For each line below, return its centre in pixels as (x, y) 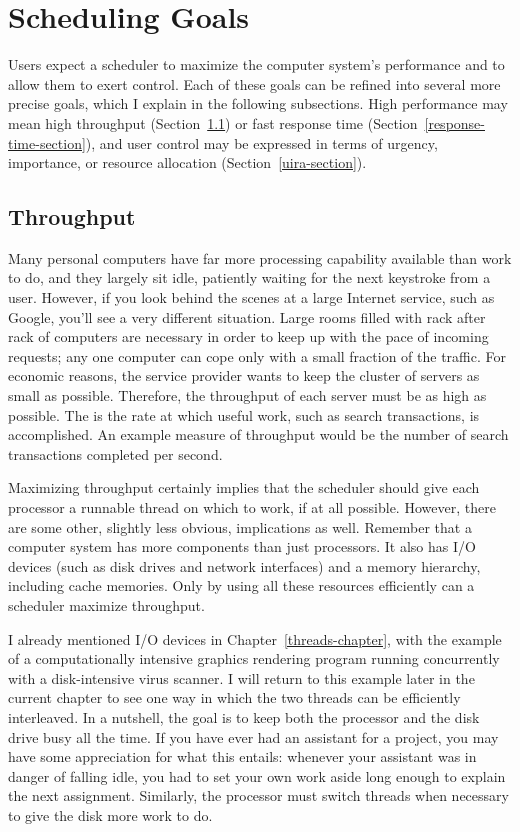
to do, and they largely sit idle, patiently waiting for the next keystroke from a (249, 277)
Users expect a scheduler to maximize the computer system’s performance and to (256, 64)
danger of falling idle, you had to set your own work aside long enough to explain (257, 775)
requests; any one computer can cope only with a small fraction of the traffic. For (257, 355)
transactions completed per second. (115, 453)
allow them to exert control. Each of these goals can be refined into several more (254, 83)
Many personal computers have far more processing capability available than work (260, 257)
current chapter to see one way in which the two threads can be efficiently (234, 697)
